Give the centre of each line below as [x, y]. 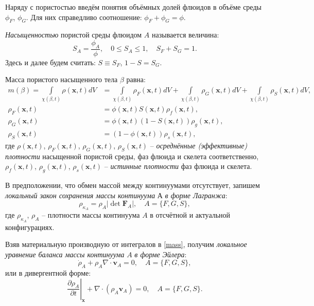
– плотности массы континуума [91, 215]
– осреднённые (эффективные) [199, 145]
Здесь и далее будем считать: [50, 62]
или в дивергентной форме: [48, 273]
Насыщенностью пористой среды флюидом [74, 35]
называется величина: [185, 35]
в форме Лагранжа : [196, 195]
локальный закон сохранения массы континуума [80, 195]
